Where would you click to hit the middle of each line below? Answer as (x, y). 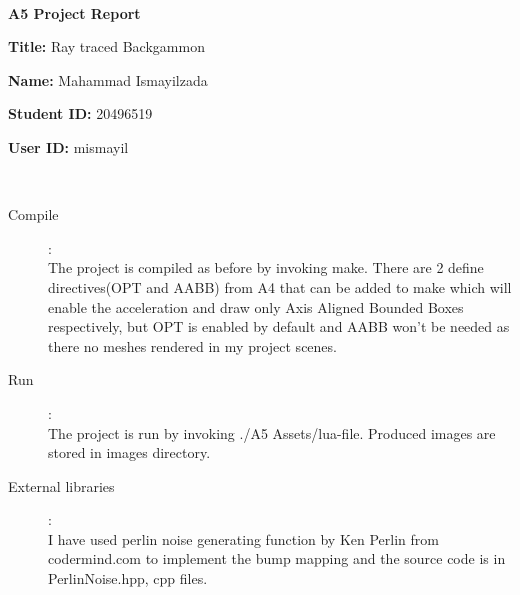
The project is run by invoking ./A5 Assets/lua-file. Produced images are (272, 432)
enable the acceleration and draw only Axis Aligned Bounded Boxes (256, 306)
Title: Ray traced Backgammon (106, 46)
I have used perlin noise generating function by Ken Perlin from (243, 538)
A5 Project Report (74, 12)
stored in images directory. (129, 452)
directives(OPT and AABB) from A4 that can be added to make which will (280, 286)
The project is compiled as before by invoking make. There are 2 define (266, 267)
